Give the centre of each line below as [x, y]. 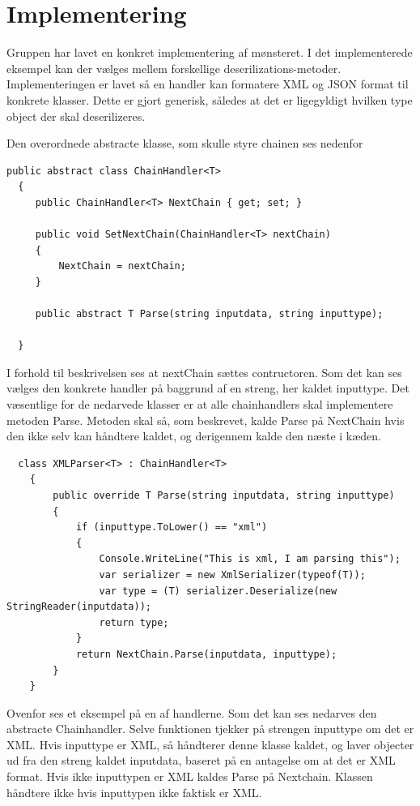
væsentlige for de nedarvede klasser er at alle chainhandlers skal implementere [200, 404]
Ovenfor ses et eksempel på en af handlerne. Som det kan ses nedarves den [192, 712]
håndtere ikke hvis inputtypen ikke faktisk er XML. [134, 792]
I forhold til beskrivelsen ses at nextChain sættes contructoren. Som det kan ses [204, 372]
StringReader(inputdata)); [79, 607]
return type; [134, 622]
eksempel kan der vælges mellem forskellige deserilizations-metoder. [174, 68]
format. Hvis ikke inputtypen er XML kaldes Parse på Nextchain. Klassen [190, 776]
